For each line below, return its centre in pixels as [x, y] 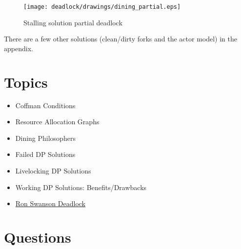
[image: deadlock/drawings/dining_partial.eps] [102, 7]
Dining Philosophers [45, 138]
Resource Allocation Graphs [57, 122]
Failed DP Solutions [45, 154]
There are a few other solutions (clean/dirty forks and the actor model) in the [121, 39]
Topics [26, 82]
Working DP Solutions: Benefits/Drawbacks [81, 187]
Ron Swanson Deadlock [50, 203]
